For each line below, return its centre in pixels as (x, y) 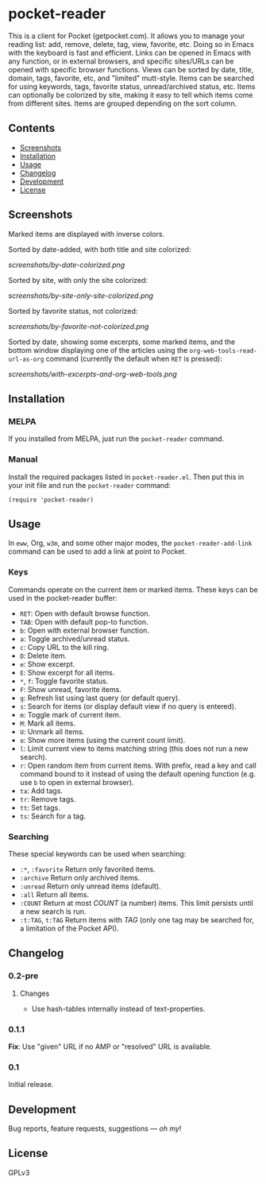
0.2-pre (23, 976)
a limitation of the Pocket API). (69, 928)
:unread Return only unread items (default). (90, 886)
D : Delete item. (43, 656)
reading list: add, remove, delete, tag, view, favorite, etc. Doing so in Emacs (131, 44)
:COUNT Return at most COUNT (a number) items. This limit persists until (137, 903)
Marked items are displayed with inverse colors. (87, 234)
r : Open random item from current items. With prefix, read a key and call (138, 765)
